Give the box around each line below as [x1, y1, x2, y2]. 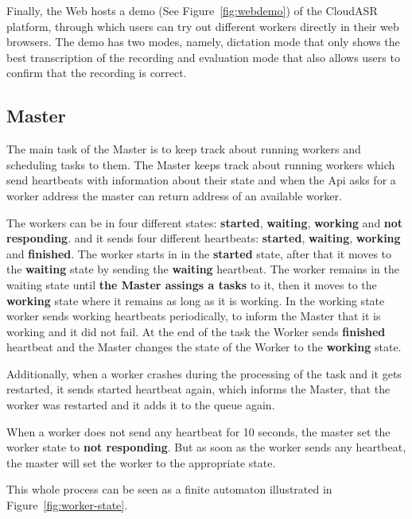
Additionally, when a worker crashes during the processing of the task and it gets [6, 365, 402, 382]
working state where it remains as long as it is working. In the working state [6, 292, 385, 308]
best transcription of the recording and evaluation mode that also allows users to [6, 48, 400, 65]
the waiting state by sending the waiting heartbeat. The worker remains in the [6, 261, 399, 277]
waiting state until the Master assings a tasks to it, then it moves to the [6, 276, 377, 292]
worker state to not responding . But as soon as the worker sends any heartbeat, [6, 439, 406, 455]
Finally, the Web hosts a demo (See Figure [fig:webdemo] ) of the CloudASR [6, 2, 378, 18]
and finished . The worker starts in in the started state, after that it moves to [6, 245, 392, 261]
